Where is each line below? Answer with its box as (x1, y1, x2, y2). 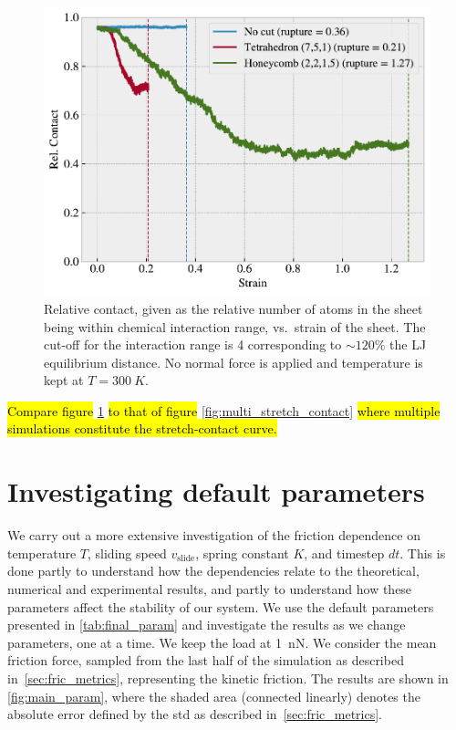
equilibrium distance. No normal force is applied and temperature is (44, 352, 423, 371)
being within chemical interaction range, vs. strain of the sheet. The (44, 317, 426, 336)
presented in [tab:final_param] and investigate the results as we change (7, 615, 406, 634)
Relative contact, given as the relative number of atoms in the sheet (44, 298, 423, 318)
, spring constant (195, 543, 289, 562)
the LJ (389, 335, 427, 354)
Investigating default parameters (7, 473, 425, 510)
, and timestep (304, 543, 385, 562)
